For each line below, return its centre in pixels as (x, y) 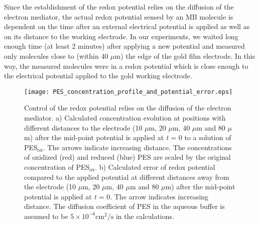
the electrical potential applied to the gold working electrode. (98, 76)
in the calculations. (145, 216)
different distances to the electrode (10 (83, 127)
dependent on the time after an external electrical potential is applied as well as (127, 26)
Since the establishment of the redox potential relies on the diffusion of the (119, 7)
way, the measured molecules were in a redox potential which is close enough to (126, 66)
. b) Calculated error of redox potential (155, 166)
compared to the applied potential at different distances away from (127, 177)
